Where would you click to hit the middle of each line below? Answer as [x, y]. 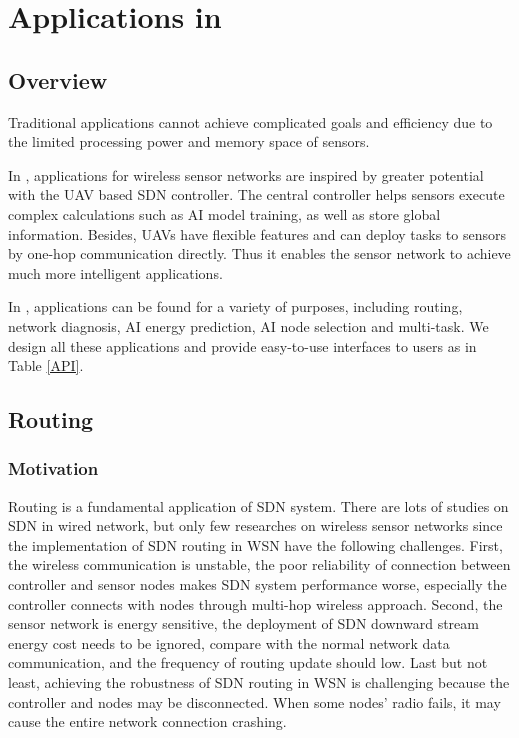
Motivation [53, 468]
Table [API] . [46, 365]
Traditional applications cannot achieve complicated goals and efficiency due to [250, 121]
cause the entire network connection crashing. [147, 721]
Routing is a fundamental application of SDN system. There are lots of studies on [258, 505]
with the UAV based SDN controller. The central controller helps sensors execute [256, 194]
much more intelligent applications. [115, 272]
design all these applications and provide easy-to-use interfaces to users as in [242, 345]
